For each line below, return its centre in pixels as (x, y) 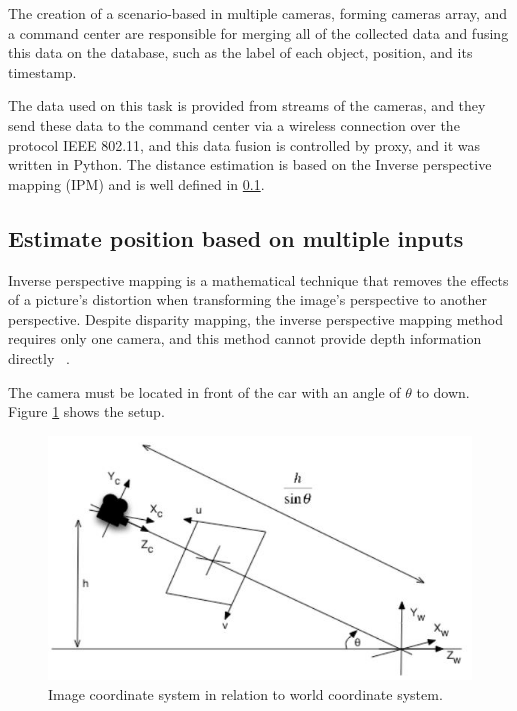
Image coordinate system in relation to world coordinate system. (245, 693)
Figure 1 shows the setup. (86, 411)
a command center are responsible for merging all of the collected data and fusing (258, 32)
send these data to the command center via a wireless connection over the (234, 124)
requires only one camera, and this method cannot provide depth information (245, 338)
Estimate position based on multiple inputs (236, 237)
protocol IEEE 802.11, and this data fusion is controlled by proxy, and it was (244, 144)
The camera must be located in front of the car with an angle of (204, 391)
